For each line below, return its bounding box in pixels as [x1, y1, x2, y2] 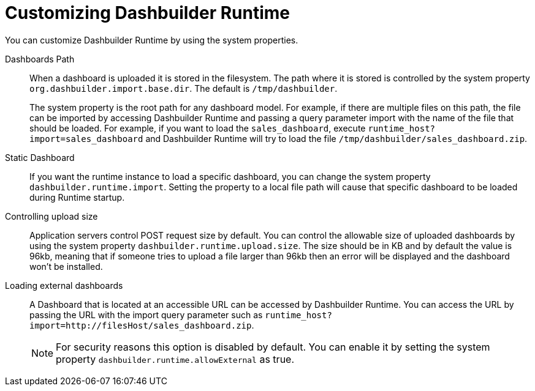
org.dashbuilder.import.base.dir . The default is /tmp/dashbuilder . [29, 83, 338, 94]
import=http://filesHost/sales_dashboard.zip [29, 320, 252, 330]
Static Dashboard [5, 152, 75, 163]
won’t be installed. [29, 261, 103, 272]
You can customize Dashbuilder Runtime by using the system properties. [5, 34, 298, 45]
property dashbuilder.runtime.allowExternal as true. [56, 352, 295, 365]
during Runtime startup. [29, 192, 125, 203]
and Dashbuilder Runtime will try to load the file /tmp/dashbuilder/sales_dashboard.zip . [145, 133, 528, 144]
